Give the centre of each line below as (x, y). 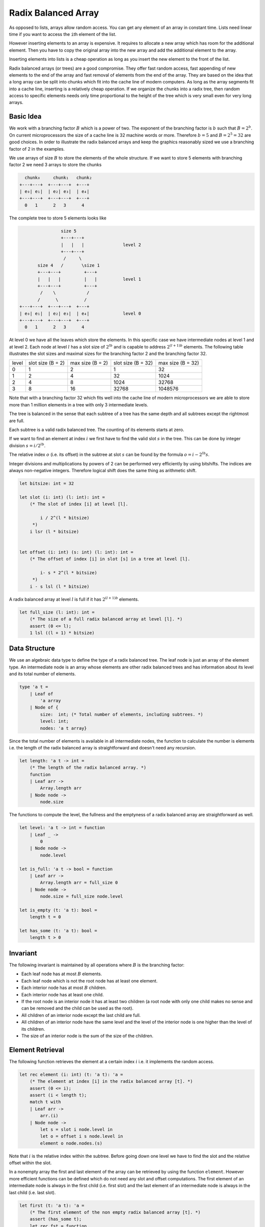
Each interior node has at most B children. (64, 988)
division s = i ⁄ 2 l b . (27, 445)
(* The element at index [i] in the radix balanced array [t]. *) (111, 1081)
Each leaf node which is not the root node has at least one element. (90, 981)
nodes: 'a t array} (63, 728)
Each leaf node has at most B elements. (62, 974)
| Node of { (44, 707)
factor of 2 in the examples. (37, 149)
